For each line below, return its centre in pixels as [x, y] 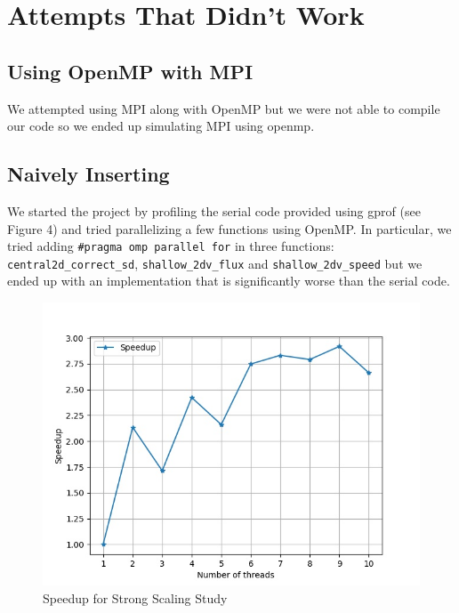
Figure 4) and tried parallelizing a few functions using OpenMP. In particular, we [229, 228]
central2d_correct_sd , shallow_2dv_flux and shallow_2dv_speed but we [215, 263]
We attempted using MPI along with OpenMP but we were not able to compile [224, 108]
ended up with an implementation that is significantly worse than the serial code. [229, 281]
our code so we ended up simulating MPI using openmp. [161, 126]
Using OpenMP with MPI [130, 71]
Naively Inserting [89, 174]
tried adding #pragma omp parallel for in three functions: [171, 246]
